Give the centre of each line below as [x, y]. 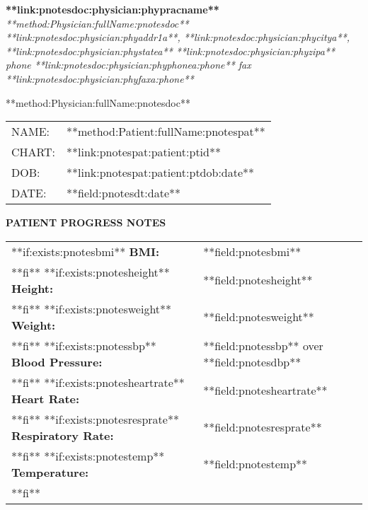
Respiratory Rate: [63, 435]
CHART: [34, 152]
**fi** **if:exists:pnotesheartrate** [98, 382]
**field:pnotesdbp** [252, 361]
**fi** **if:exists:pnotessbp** [84, 345]
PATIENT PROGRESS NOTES [86, 222]
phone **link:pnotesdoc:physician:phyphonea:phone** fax [128, 65]
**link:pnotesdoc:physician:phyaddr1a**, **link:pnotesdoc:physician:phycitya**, [178, 37]
